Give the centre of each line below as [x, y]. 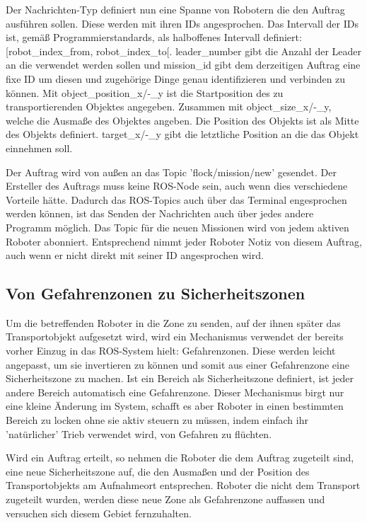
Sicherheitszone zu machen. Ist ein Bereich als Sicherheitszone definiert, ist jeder [180, 378]
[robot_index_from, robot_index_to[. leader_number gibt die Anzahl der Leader [183, 51]
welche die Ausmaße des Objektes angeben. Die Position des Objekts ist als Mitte [182, 120]
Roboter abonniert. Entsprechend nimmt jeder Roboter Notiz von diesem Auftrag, [184, 241]
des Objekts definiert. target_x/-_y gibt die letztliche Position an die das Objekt [182, 134]
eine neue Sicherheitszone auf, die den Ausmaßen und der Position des [158, 471]
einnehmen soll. [39, 148]
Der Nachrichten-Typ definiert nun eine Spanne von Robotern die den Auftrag [175, 9]
